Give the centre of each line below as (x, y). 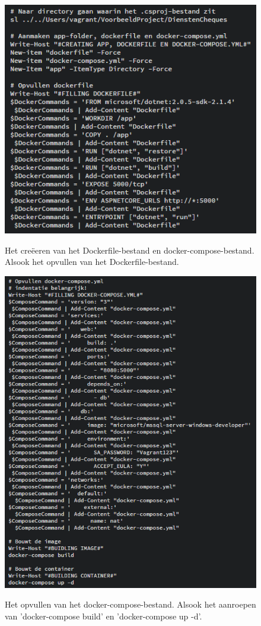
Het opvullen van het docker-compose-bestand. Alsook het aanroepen (130, 604)
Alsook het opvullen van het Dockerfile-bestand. (92, 262)
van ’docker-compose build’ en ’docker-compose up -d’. (104, 616)
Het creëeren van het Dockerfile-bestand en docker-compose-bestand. (130, 250)
